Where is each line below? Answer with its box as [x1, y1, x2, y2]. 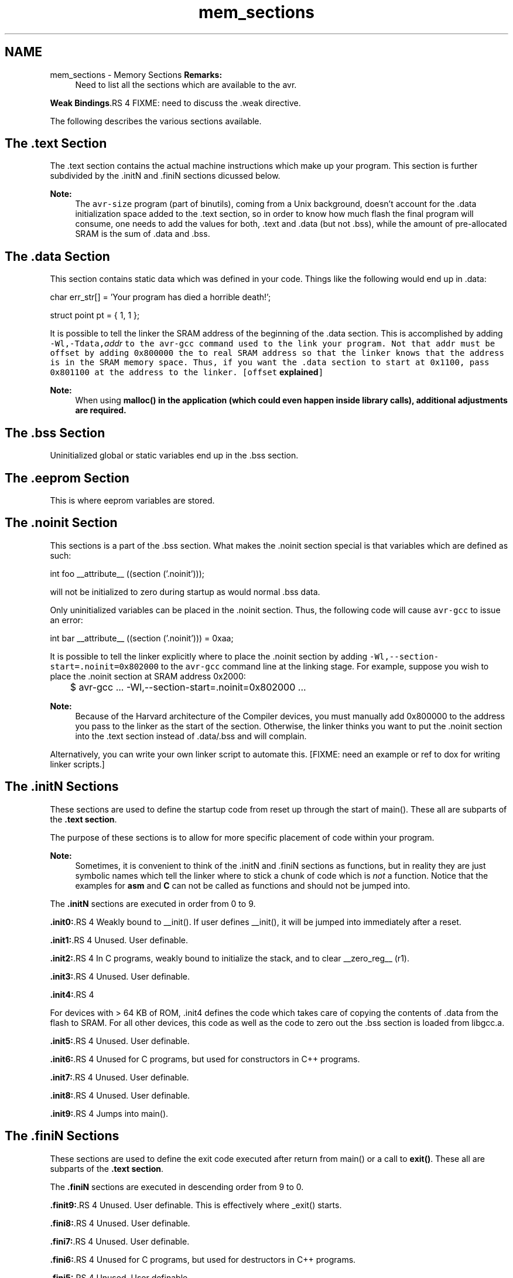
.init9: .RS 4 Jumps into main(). [50, 1108, 169, 1119]
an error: [50, 614, 83, 625]
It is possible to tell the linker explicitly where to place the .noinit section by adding [50, 651, 368, 661]
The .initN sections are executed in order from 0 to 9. [50, 898, 256, 909]
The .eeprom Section [5, 470, 129, 485]
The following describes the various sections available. [50, 115, 262, 126]
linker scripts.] [50, 759, 105, 769]
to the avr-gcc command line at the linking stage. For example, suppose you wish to [160, 661, 489, 671]
